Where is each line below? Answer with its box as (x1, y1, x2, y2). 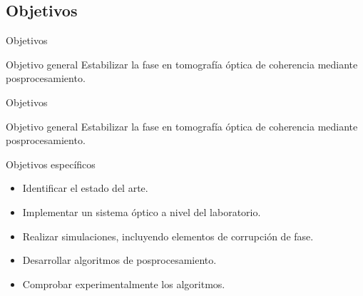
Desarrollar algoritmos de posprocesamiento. (22, 252, 217, 267)
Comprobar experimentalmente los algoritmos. (22, 276, 225, 291)
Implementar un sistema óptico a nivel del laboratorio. (22, 204, 261, 219)
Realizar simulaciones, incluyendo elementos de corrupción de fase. (22, 228, 314, 243)
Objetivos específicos (6, 156, 96, 171)
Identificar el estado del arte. (22, 180, 148, 195)
